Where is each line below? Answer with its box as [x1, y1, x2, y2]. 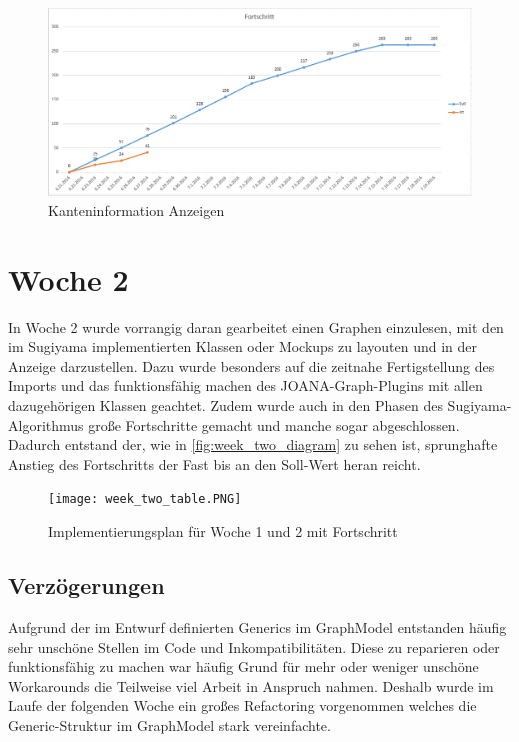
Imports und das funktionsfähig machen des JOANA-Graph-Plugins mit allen [8, 375, 483, 396]
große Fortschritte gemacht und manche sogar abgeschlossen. [88, 414, 460, 435]
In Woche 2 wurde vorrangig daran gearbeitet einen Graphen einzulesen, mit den [8, 316, 504, 337]
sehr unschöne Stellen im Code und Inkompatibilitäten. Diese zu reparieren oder [8, 636, 500, 657]
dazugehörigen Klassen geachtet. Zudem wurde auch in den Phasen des [8, 395, 443, 416]
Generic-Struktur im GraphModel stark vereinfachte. [8, 714, 331, 735]
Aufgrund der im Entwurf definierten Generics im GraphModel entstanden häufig [8, 616, 507, 637]
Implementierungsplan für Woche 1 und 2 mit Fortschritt [48, 521, 398, 542]
